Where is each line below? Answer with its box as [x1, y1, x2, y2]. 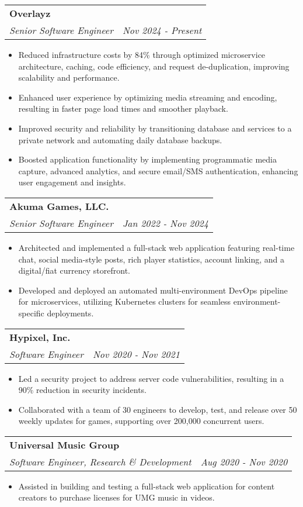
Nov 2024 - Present [122, 23, 202, 37]
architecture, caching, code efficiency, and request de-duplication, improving [18, 60, 290, 72]
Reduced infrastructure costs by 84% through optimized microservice [18, 49, 266, 60]
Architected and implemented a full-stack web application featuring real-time [18, 241, 295, 253]
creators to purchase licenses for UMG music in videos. [18, 491, 215, 503]
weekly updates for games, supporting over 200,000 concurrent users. [18, 415, 264, 427]
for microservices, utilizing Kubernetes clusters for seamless [18, 295, 231, 308]
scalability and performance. [18, 71, 120, 84]
